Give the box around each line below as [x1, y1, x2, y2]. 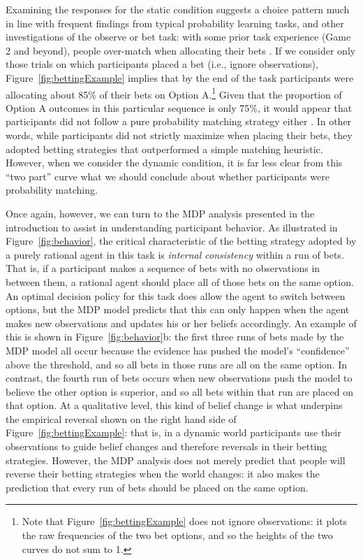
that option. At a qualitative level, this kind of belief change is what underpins [6, 398, 343, 412]
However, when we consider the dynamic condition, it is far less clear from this [6, 155, 343, 170]
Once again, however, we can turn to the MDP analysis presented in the [6, 206, 315, 220]
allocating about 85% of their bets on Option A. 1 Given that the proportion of [6, 85, 342, 101]
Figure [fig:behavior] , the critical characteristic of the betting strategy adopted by [6, 234, 357, 248]
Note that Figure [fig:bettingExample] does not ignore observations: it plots [22, 514, 347, 529]
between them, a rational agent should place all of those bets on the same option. [6, 274, 354, 289]
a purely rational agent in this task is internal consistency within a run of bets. [6, 247, 344, 261]
